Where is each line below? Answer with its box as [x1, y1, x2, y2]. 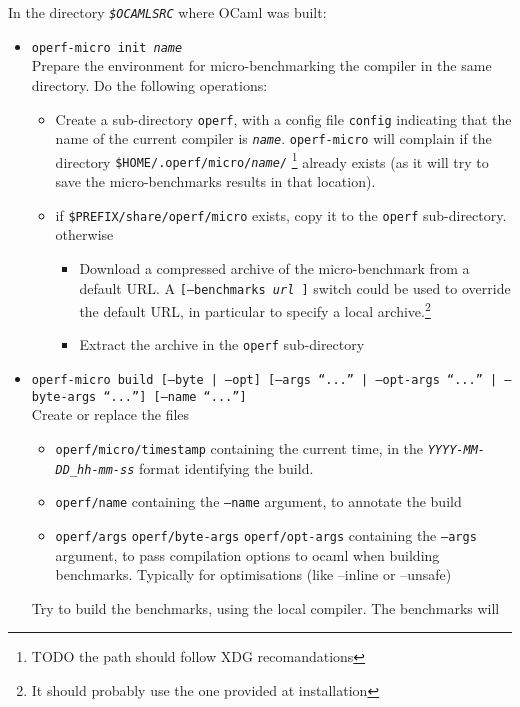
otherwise [55, 224, 114, 245]
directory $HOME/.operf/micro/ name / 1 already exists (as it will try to [55, 148, 489, 172]
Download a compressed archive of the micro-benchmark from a [79, 257, 470, 278]
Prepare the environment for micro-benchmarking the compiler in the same [31, 55, 492, 76]
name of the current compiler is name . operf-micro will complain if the [55, 128, 492, 149]
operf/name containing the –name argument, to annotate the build [55, 491, 462, 512]
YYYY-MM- [427, 443, 485, 458]
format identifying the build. [139, 457, 314, 478]
